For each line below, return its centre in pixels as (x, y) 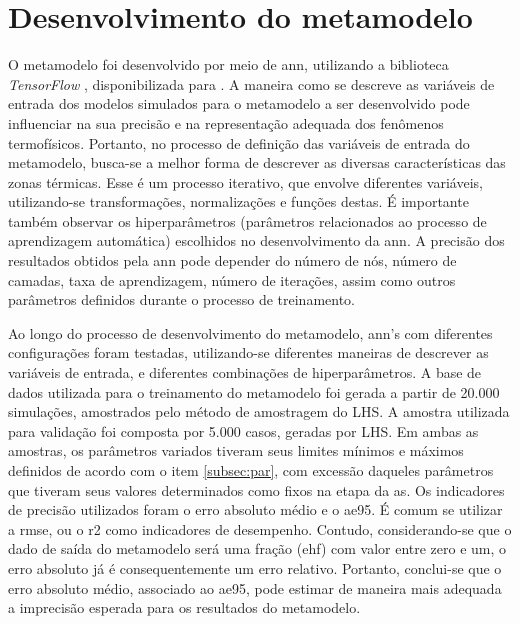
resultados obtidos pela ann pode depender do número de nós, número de (232, 260)
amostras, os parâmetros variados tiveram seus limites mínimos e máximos (236, 450)
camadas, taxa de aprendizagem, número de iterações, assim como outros (232, 279)
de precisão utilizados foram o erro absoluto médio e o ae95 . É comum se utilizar (255, 509)
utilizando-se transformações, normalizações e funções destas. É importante (238, 201)
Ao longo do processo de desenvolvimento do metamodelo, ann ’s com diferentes (250, 332)
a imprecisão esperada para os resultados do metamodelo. (184, 607)
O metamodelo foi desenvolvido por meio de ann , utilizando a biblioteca (228, 64)
